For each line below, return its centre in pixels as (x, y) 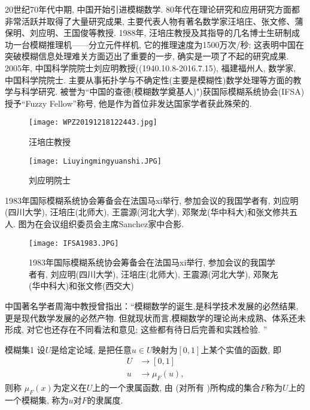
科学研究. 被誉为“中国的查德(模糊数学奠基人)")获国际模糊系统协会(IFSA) (163, 91)
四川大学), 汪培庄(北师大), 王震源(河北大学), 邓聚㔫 (178, 274)
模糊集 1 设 (25, 349)
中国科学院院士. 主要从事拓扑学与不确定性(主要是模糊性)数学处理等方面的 (149, 79)
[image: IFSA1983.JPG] (74, 243)
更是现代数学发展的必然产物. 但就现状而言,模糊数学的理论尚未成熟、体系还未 (155, 317)
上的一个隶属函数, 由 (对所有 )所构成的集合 (177, 388)
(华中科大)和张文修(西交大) (81, 286)
